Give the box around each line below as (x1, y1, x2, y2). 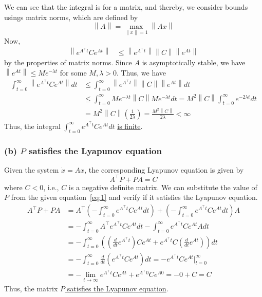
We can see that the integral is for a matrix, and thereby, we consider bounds (4, 2, 248, 12)
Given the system (4, 164, 59, 175)
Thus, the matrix (4, 283, 58, 293)
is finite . (117, 120, 143, 131)
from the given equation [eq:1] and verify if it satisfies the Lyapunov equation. (11, 192, 258, 202)
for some (60, 67, 87, 78)
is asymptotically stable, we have (142, 57, 246, 68)
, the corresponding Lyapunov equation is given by (84, 164, 244, 175)
